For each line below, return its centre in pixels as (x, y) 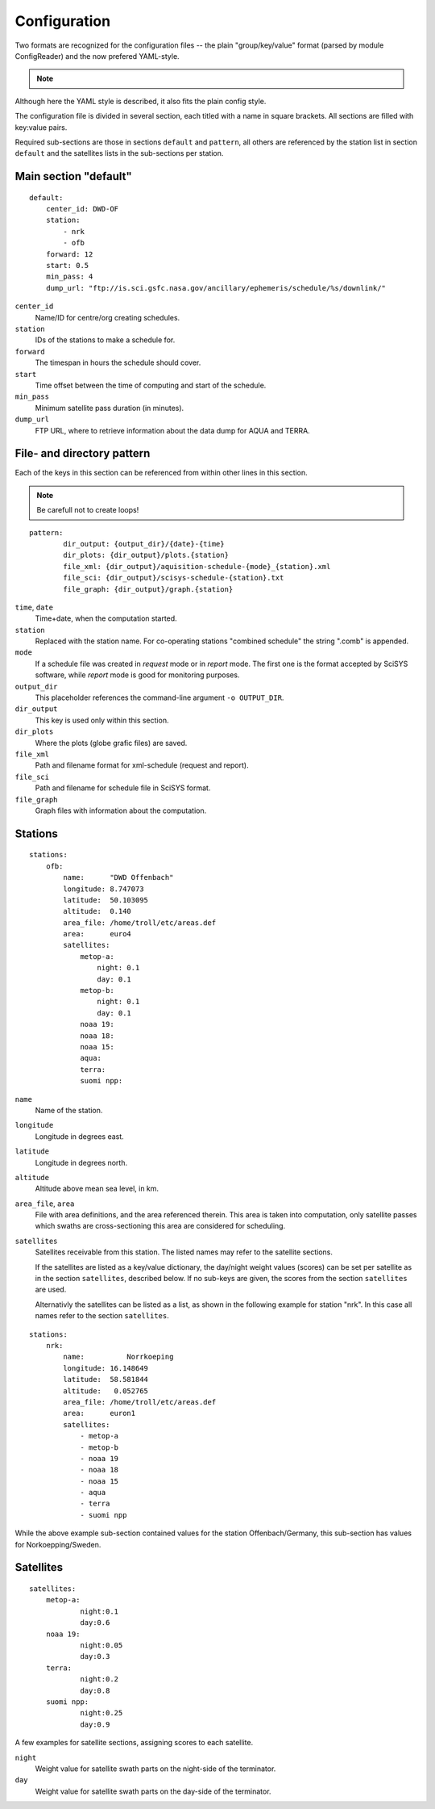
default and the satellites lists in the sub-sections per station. (119, 153)
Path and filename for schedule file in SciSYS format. (123, 788)
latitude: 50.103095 (106, 900)
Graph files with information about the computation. (121, 810)
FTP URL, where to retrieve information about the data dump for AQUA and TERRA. (172, 430)
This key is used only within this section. (102, 720)
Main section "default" (73, 176)
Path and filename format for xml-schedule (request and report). (142, 765)
